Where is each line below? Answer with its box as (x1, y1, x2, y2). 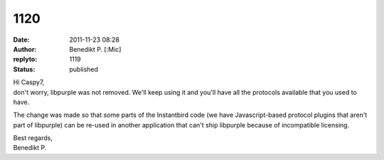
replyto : (13, 55, 38, 64)
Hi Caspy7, (13, 78, 45, 86)
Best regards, (13, 134, 53, 142)
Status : (13, 64, 36, 74)
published (69, 64, 99, 74)
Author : (13, 45, 37, 53)
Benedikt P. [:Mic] (69, 45, 122, 53)
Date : (13, 35, 30, 44)
